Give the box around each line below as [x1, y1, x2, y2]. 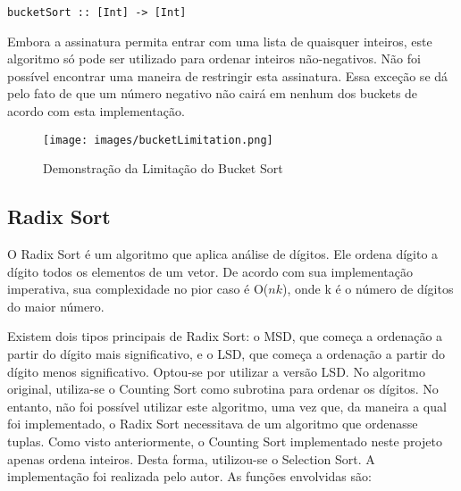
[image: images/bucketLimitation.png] [43, 133, 273, 146]
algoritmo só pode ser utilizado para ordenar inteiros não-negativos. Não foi [7, 49, 421, 68]
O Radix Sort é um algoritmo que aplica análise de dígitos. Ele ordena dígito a [7, 245, 439, 263]
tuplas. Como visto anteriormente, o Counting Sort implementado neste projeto [7, 432, 442, 451]
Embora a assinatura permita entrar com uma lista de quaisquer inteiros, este [7, 31, 432, 50]
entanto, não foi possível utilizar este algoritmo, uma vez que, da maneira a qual [7, 396, 447, 415]
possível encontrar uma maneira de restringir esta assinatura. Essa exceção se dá [7, 66, 448, 85]
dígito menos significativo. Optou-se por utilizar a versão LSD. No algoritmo [7, 362, 425, 380]
